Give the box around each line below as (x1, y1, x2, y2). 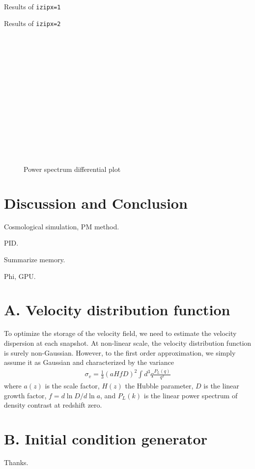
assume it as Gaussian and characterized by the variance (4, 357, 174, 367)
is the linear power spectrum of (143, 390, 238, 400)
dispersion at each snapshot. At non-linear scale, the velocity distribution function (4, 337, 252, 348)
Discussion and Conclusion (4, 193, 188, 213)
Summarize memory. (4, 254, 65, 265)
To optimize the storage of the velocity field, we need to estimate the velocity (4, 328, 237, 338)
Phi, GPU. (4, 271, 36, 281)
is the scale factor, (45, 381, 100, 391)
